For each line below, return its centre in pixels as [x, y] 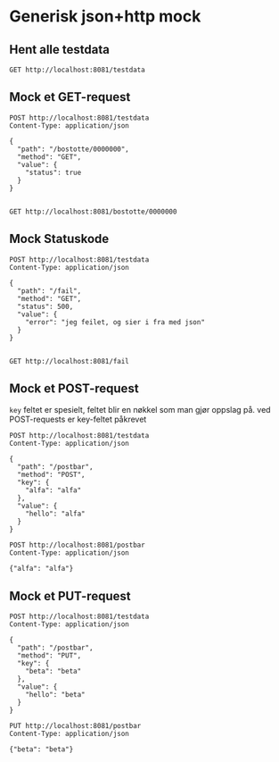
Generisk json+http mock [105, 17]
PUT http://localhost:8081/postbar [75, 726]
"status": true [53, 172]
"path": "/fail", [49, 291]
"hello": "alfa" [56, 514]
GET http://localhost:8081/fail [69, 361]
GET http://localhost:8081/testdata [77, 70]
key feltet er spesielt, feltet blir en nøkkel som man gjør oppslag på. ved [140, 410]
